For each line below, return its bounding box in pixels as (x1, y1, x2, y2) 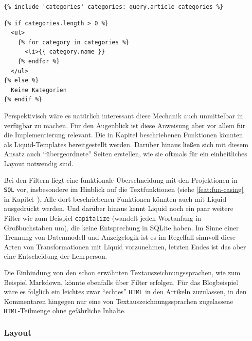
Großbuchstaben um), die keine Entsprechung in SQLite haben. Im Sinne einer (4, 222, 239, 232)
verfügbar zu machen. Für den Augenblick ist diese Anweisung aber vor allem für (4, 120, 246, 130)
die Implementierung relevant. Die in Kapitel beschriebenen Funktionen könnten (4, 130, 243, 140)
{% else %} (4, 77, 39, 84)
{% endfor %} (18, 57, 60, 65)
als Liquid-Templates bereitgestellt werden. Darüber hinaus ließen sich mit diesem (4, 139, 249, 149)
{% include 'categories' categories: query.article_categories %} (4, 3, 224, 10)
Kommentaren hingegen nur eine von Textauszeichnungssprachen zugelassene (4, 296, 234, 306)
